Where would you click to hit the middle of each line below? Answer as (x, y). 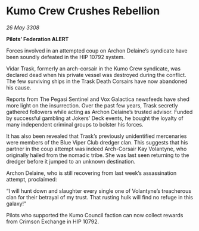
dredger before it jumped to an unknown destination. (71, 161)
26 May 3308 (23, 27)
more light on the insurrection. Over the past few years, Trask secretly (92, 105)
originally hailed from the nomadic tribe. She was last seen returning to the (98, 155)
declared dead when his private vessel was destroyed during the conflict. (96, 75)
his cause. (19, 87)
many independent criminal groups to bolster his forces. (75, 124)
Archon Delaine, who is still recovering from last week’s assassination (91, 173)
